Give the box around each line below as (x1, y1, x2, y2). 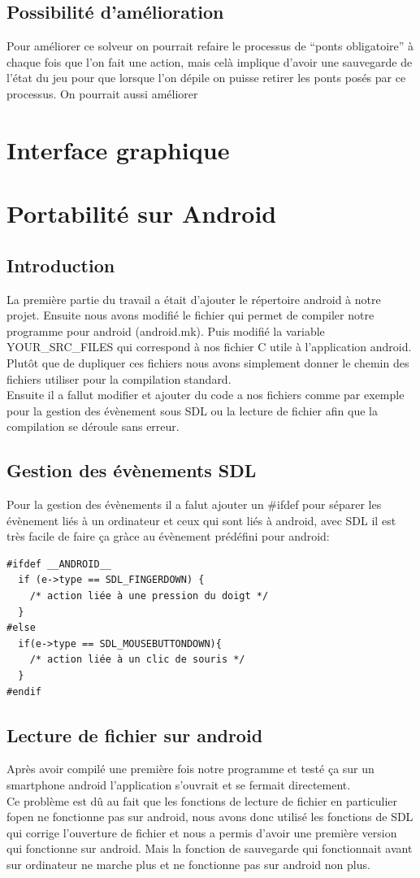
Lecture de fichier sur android (6, 722, 263, 747)
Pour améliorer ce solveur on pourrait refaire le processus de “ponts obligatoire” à (6, 37, 414, 54)
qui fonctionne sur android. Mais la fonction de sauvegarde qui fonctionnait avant (6, 840, 413, 857)
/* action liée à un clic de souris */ (29, 654, 245, 666)
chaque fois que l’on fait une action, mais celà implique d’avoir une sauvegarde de (6, 53, 413, 70)
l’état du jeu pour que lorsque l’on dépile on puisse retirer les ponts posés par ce (6, 69, 406, 86)
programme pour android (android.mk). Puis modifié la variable (6, 322, 325, 339)
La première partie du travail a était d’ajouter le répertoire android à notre (6, 290, 381, 307)
